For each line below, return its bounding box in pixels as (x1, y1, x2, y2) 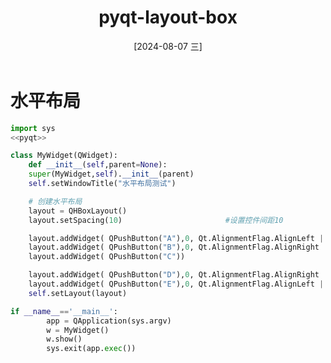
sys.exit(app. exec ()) (46, 344, 137, 354)
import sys (10, 123, 56, 133)
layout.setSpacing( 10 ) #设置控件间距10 (28, 215, 284, 225)
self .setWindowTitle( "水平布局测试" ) (28, 179, 177, 189)
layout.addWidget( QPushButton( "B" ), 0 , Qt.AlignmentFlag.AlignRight (28, 242, 320, 253)
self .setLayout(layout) (28, 288, 128, 298)
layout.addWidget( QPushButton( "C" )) (28, 252, 186, 262)
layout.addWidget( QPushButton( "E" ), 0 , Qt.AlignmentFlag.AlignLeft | (28, 279, 325, 290)
